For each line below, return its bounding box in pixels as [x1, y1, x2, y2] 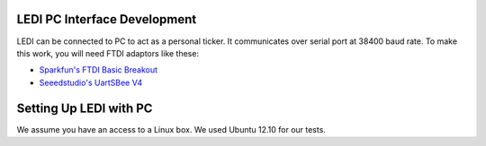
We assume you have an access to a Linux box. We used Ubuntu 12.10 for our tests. [16, 124, 326, 134]
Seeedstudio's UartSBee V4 [39, 77, 143, 88]
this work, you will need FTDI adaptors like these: [16, 47, 200, 58]
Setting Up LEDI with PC [16, 100, 153, 116]
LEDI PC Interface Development [16, 12, 197, 27]
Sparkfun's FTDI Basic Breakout [39, 64, 157, 75]
